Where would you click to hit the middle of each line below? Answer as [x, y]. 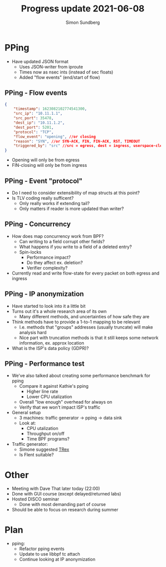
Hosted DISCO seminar [35, 499]
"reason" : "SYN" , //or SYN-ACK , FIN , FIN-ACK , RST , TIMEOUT [77, 141]
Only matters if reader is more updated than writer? [72, 209]
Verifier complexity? [47, 268]
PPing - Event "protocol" [44, 181]
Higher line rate [42, 391]
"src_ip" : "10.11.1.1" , [38, 114]
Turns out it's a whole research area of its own [59, 311]
